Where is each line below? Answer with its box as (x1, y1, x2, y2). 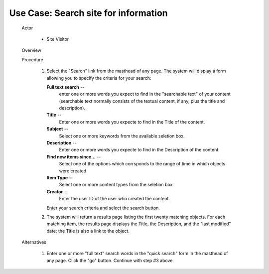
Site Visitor (46, 36, 69, 42)
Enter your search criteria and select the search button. (46, 205, 160, 211)
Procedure (21, 56, 43, 62)
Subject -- (46, 126, 69, 132)
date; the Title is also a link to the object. (46, 228, 130, 234)
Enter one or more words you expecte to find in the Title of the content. (59, 119, 205, 125)
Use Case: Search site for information (9, 7, 168, 18)
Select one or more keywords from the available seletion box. (59, 133, 185, 139)
